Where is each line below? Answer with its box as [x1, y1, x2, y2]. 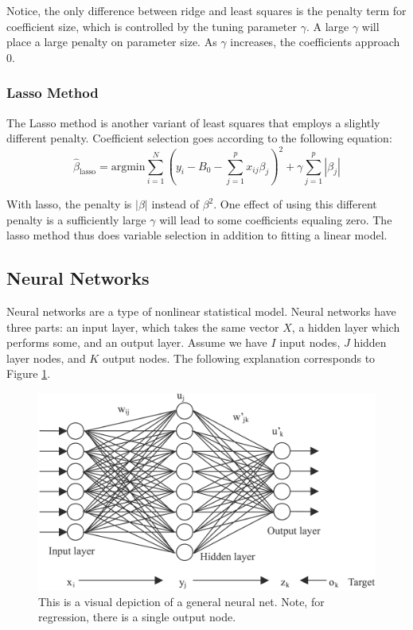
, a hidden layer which [291, 318, 400, 335]
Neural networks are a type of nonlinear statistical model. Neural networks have [6, 302, 396, 319]
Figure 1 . [6, 365, 51, 382]
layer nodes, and [6, 349, 86, 366]
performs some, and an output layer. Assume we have [6, 334, 267, 351]
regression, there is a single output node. [38, 609, 236, 625]
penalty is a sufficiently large [6, 211, 146, 227]
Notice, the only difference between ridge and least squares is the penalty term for [6, 2, 407, 18]
